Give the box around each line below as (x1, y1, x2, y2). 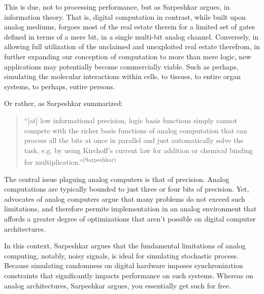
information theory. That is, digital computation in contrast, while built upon (4, 11, 246, 22)
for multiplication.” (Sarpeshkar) (24, 155, 116, 167)
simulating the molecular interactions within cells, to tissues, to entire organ (4, 71, 241, 82)
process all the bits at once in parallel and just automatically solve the (24, 135, 244, 145)
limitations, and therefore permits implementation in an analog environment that (4, 203, 257, 214)
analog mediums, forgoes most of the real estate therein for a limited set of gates (4, 21, 255, 32)
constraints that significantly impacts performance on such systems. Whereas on (4, 270, 253, 280)
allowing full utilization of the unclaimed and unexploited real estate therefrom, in (4, 41, 260, 52)
